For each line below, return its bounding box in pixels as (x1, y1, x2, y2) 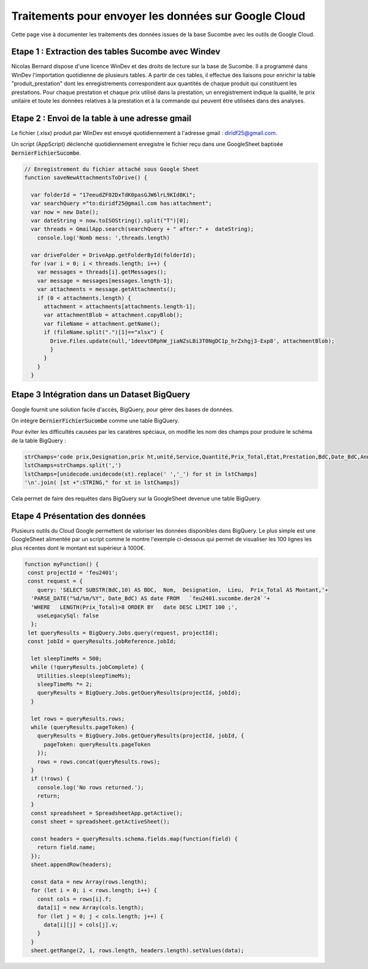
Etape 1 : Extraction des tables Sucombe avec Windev (11, 47, 221, 57)
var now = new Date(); (31, 209, 99, 215)
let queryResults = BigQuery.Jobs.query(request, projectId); (28, 629, 219, 636)
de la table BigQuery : (11, 436, 67, 444)
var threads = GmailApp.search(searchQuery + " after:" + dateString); (31, 226, 255, 233)
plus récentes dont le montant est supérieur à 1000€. (11, 544, 145, 552)
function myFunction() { (24, 560, 99, 568)
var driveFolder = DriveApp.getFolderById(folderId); (31, 252, 196, 258)
